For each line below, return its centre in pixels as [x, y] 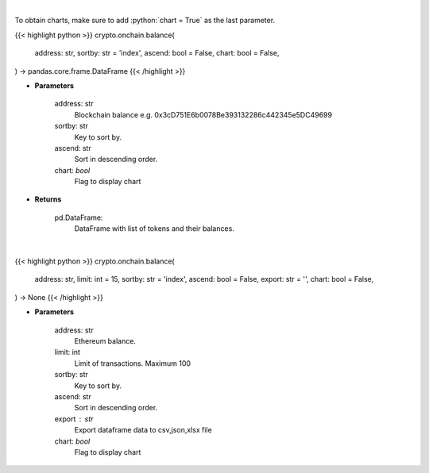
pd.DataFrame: [79, 217]
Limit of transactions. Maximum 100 [132, 363]
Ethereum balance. [105, 340]
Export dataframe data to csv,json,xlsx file [143, 430]
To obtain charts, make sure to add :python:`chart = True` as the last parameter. [145, 21]
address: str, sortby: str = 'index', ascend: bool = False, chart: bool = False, [157, 53]
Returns [48, 199]
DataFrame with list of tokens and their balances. [154, 229]
